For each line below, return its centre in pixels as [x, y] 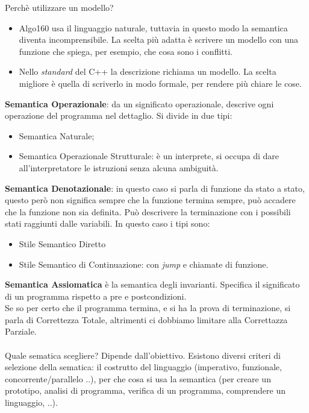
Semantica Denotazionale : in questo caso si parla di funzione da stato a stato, [155, 188]
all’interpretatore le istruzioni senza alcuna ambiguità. [119, 167]
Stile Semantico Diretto [62, 243]
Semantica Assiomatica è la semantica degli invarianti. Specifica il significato [152, 284]
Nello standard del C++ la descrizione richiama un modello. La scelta [148, 71]
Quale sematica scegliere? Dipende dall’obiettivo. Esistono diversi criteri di [143, 355]
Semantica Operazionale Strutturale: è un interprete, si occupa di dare [149, 156]
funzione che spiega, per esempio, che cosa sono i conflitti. [126, 51]
